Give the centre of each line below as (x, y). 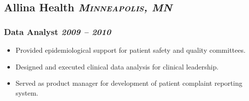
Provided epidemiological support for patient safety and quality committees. (130, 50)
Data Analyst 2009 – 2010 (57, 31)
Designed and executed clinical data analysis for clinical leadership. (117, 66)
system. (27, 92)
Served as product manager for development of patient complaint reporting (129, 83)
